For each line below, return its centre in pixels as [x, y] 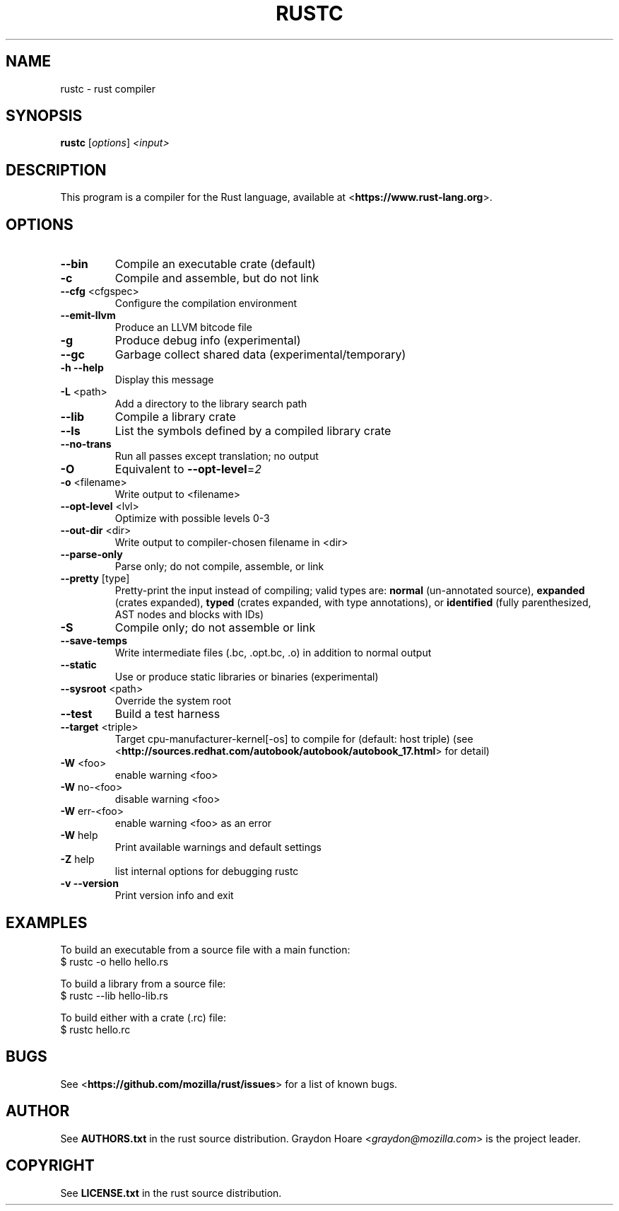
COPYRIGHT [50, 1166]
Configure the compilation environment [206, 303]
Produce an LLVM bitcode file [183, 328]
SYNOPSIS [44, 116]
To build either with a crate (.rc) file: [143, 1017]
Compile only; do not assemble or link [215, 628]
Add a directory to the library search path [211, 404]
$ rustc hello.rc [95, 1029]
